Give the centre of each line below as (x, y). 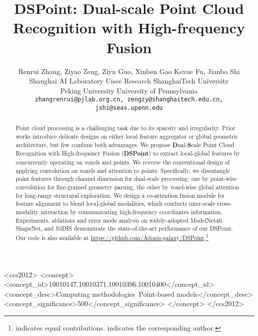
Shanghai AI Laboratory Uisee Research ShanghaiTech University (129, 81)
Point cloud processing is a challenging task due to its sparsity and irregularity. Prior (126, 128)
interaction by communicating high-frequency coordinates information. (131, 211)
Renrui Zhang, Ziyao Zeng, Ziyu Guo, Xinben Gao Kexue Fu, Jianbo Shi (129, 71)
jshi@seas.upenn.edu (129, 108)
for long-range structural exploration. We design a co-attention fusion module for (120, 195)
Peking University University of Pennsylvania (129, 90)
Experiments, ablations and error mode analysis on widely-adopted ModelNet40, (120, 220)
